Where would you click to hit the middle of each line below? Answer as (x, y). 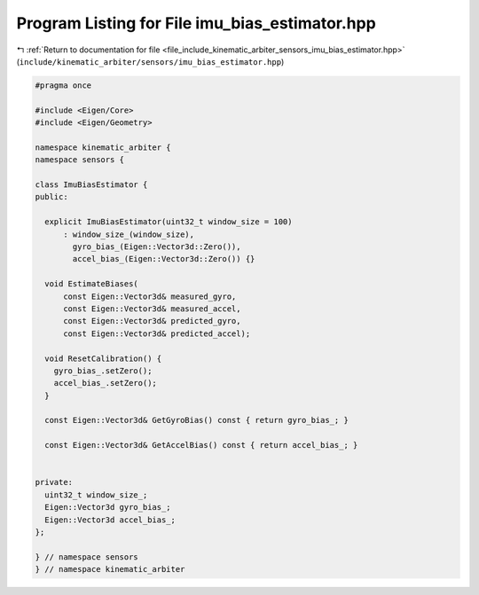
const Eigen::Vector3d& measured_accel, (152, 309)
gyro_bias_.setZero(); (103, 371)
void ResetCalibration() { (103, 358)
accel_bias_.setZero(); (105, 383)
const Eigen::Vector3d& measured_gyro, (150, 296)
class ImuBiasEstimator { (91, 185)
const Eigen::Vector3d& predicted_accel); (157, 333)
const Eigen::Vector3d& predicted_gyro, (152, 321)
